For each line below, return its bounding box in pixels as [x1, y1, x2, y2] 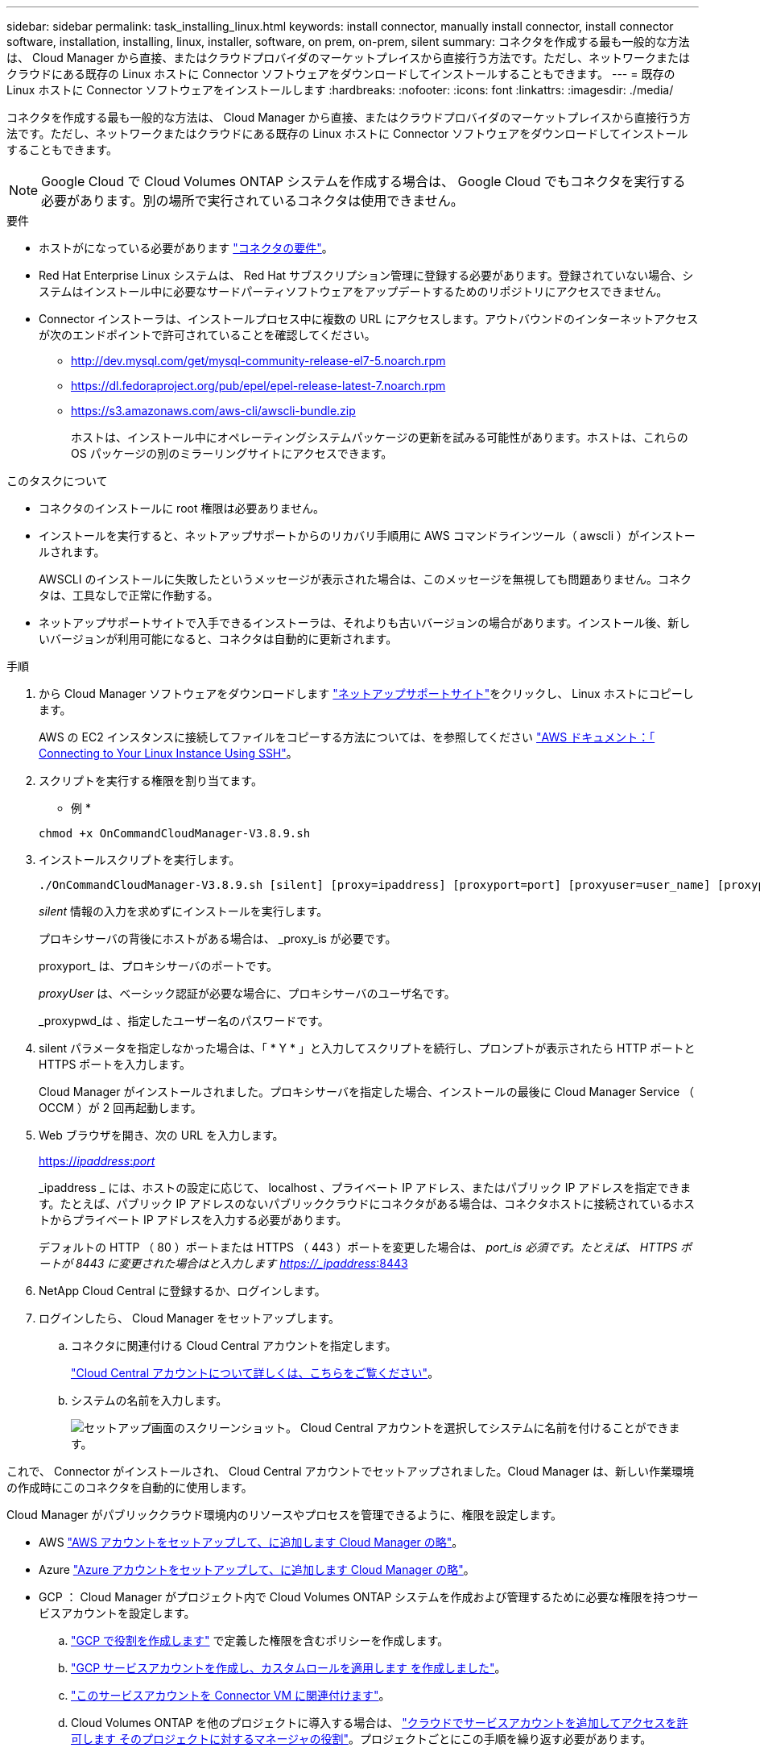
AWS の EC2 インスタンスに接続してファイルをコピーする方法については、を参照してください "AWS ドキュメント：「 [39, 730, 655, 744]
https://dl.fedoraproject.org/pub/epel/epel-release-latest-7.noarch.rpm [71, 379, 446, 392]
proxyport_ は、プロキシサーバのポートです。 [39, 959, 279, 973]
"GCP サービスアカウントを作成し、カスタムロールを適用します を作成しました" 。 [71, 1661, 506, 1675]
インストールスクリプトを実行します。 [39, 853, 241, 866]
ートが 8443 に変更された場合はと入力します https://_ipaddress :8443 [39, 1256, 408, 1270]
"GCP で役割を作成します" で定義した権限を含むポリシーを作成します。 [71, 1634, 449, 1647]
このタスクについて [6, 474, 108, 488]
